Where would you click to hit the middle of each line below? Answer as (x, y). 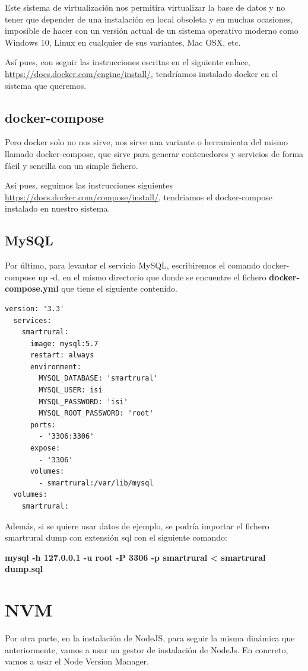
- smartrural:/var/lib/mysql (96, 483)
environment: (55, 367)
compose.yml (32, 288)
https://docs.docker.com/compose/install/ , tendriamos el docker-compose (139, 196)
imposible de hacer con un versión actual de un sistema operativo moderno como (152, 31)
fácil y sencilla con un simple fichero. (72, 165)
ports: (43, 425)
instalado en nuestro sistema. (58, 208)
